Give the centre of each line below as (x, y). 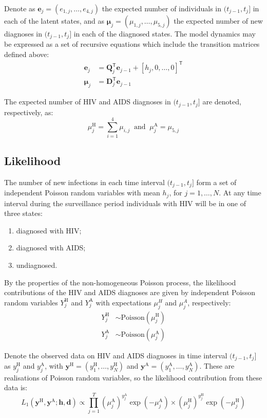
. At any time (240, 193)
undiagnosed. (37, 265)
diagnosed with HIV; (49, 230)
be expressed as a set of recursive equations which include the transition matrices (132, 44)
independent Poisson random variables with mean (82, 193)
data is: (16, 387)
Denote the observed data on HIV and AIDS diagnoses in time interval (116, 355)
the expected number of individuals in (162, 8)
